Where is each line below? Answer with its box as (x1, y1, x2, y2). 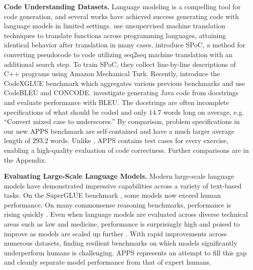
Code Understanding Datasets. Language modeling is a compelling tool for (4, 1, 241, 11)
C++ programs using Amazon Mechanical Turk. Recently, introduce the (4, 68, 220, 79)
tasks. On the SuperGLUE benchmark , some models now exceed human (4, 190, 221, 200)
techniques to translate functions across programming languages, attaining (4, 30, 226, 40)
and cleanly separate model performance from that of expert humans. (4, 257, 212, 267)
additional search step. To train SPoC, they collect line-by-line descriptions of (4, 59, 236, 69)
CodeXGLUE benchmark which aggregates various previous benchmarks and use (4, 78, 245, 88)
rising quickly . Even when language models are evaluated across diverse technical (4, 209, 248, 219)
